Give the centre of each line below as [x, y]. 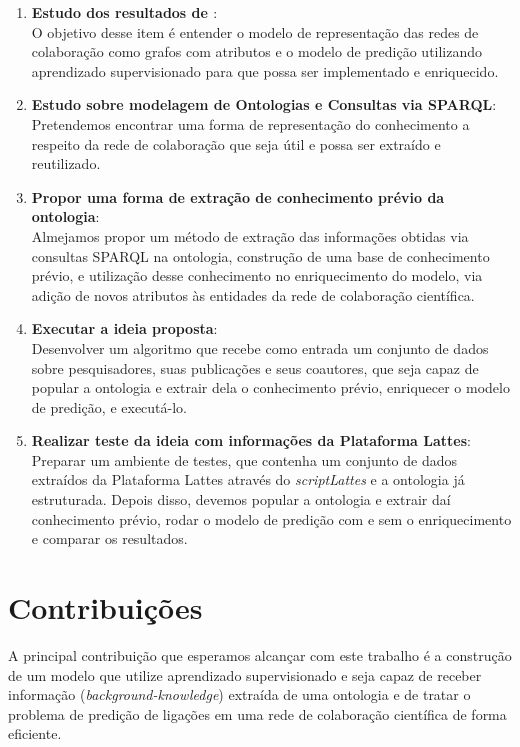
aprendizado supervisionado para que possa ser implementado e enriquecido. [265, 70]
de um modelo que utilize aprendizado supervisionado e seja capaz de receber [245, 674]
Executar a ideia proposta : [124, 328]
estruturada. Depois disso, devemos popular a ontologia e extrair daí [241, 499]
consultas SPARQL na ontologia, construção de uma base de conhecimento [260, 255]
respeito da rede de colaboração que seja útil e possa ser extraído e [236, 143]
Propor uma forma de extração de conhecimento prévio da [238, 196]
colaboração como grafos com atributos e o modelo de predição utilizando [257, 51]
